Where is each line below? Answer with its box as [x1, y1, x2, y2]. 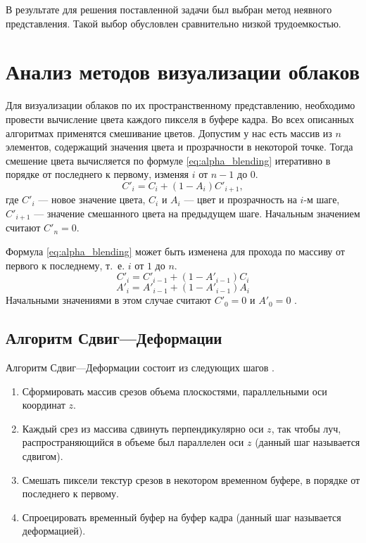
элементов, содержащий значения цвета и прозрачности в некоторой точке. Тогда [6, 139, 353, 154]
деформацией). [22, 523, 86, 538]
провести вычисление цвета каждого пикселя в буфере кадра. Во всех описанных [6, 111, 355, 126]
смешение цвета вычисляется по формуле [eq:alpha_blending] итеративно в [6, 153, 331, 167]
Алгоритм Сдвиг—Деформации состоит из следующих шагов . [6, 359, 274, 374]
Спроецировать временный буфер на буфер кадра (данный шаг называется [22, 509, 341, 524]
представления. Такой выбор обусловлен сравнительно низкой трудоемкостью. [6, 15, 341, 30]
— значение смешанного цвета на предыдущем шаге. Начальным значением [34, 205, 360, 220]
